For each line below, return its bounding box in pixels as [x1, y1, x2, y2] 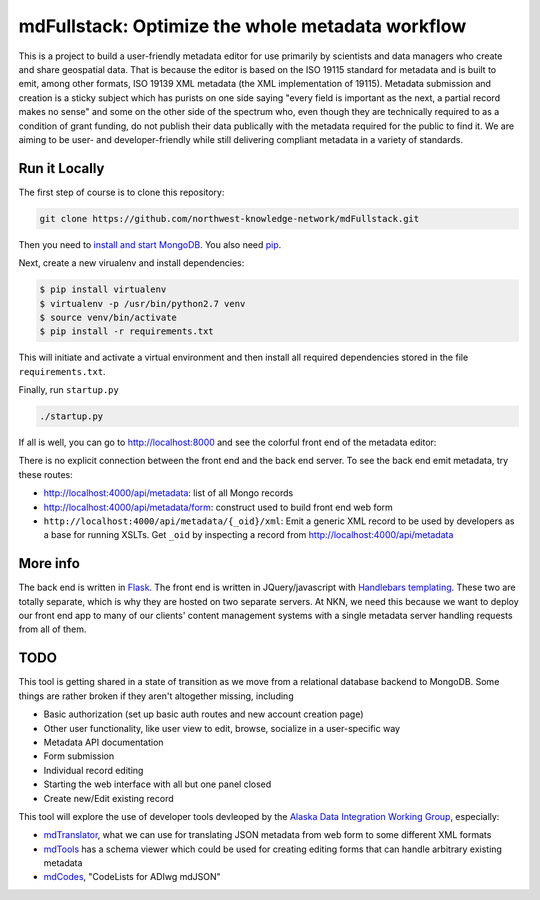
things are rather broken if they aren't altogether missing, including [18, 690, 294, 702]
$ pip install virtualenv [39, 284, 167, 295]
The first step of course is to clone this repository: [18, 186, 225, 198]
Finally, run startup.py [18, 384, 119, 396]
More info [18, 555, 80, 572]
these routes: [18, 468, 74, 480]
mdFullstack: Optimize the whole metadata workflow [18, 15, 467, 37]
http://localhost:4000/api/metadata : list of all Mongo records [43, 487, 294, 499]
